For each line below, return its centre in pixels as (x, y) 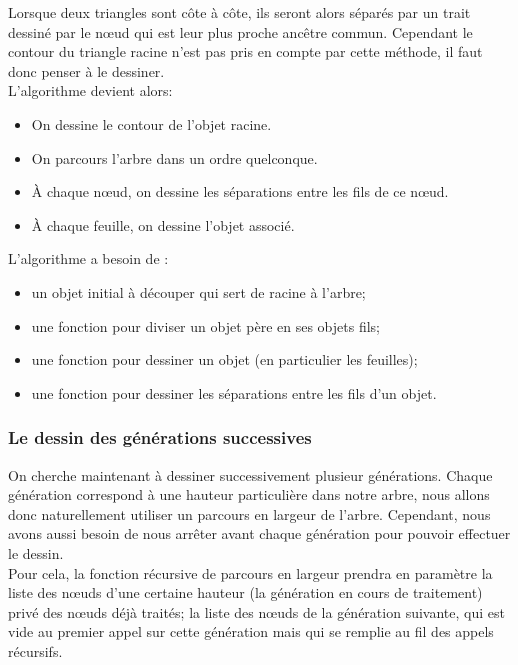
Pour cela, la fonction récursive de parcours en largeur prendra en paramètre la (250, 572)
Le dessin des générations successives (160, 437)
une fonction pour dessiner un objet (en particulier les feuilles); (224, 359)
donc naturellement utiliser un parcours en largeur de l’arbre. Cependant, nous (249, 513)
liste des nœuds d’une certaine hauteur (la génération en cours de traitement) (245, 592)
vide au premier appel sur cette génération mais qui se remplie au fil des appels (251, 631)
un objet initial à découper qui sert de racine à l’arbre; (198, 291)
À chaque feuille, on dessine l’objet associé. (163, 224)
